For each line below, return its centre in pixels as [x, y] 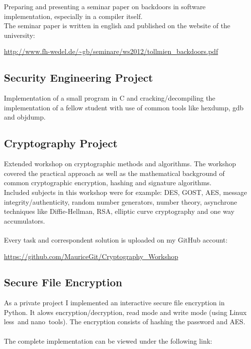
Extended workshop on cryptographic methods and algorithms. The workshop [120, 164]
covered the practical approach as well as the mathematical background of [114, 173]
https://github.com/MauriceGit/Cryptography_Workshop [91, 256]
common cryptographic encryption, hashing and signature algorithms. [108, 183]
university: [19, 35]
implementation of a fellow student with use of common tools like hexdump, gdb [124, 107]
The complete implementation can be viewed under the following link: [108, 340]
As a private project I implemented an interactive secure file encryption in [114, 303]
